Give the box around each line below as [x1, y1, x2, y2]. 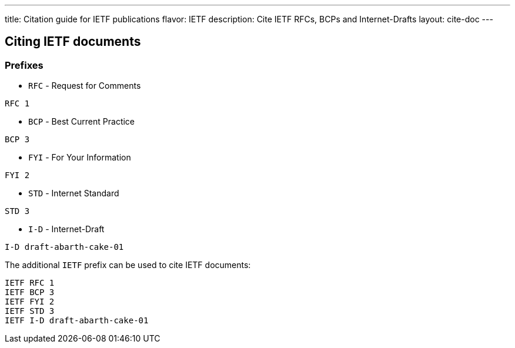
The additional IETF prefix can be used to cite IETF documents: [5, 260, 251, 270]
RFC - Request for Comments [28, 81, 141, 91]
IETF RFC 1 [5, 278, 55, 288]
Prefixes [5, 59, 44, 71]
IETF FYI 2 [5, 297, 55, 307]
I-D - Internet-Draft [28, 224, 105, 235]
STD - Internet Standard [28, 188, 119, 199]
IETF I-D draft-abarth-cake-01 [5, 316, 149, 326]
